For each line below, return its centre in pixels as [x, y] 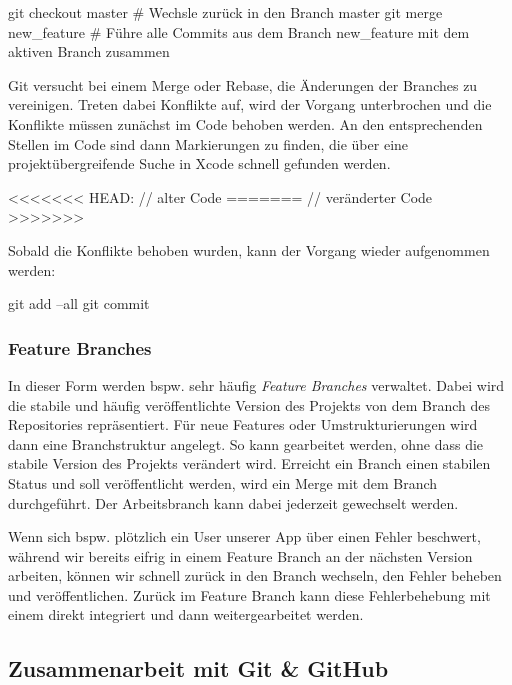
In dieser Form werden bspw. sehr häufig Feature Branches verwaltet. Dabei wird [256, 384]
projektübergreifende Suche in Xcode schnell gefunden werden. [199, 163]
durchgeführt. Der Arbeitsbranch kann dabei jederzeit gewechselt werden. [233, 502]
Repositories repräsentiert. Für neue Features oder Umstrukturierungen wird [243, 424]
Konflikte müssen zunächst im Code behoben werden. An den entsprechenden [245, 123]
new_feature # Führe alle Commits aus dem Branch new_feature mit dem [239, 31]
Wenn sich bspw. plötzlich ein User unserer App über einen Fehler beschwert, [244, 536]
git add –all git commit [79, 303]
